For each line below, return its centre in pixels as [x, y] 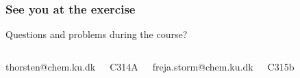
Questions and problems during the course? [97, 34]
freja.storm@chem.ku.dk [203, 66]
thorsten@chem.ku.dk [51, 66]
